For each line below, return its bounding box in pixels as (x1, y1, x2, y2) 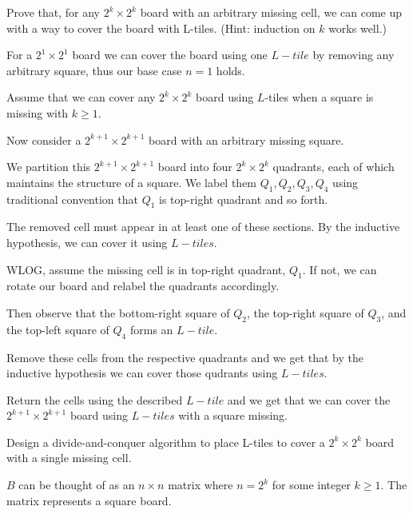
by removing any (312, 46, 395, 63)
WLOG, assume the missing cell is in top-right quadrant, (6, 261, 286, 277)
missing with (6, 104, 69, 121)
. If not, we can (302, 261, 377, 277)
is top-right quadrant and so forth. (159, 190, 328, 207)
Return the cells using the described (6, 391, 183, 408)
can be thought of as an (18, 476, 135, 493)
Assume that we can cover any (6, 89, 156, 106)
